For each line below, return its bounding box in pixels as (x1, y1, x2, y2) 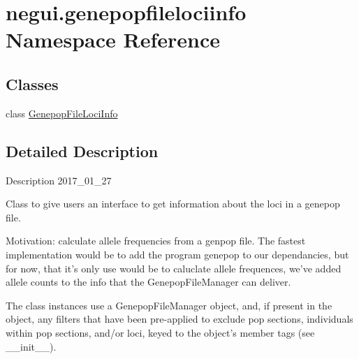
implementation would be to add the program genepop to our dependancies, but (6, 247, 349, 261)
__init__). (6, 339, 57, 353)
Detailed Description (6, 140, 159, 161)
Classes (6, 73, 59, 94)
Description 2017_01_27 (6, 173, 112, 187)
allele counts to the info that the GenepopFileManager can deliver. (6, 274, 291, 289)
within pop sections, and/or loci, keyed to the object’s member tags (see (6, 325, 315, 339)
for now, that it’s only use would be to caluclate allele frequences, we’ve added (6, 261, 342, 275)
